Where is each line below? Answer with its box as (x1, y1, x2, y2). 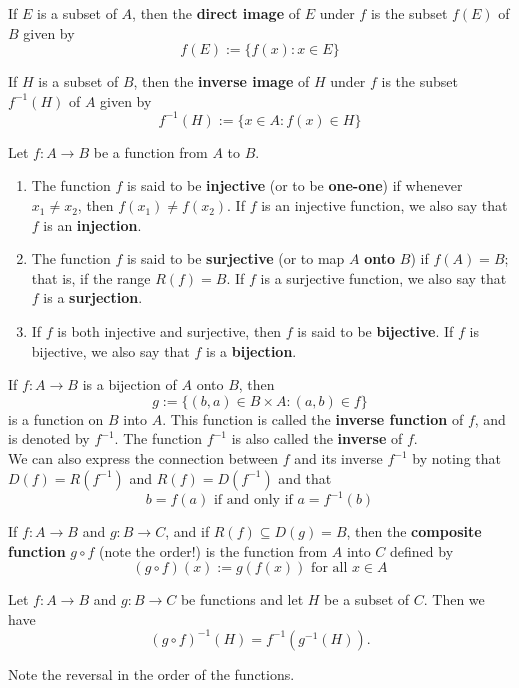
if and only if (213, 493, 293, 508)
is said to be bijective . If (297, 321, 454, 342)
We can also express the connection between (8, 448, 279, 468)
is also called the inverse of (231, 428, 403, 449)
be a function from (93, 141, 208, 162)
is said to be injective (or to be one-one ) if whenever (126, 175, 463, 196)
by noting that (412, 448, 501, 468)
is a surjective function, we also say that (260, 267, 507, 288)
